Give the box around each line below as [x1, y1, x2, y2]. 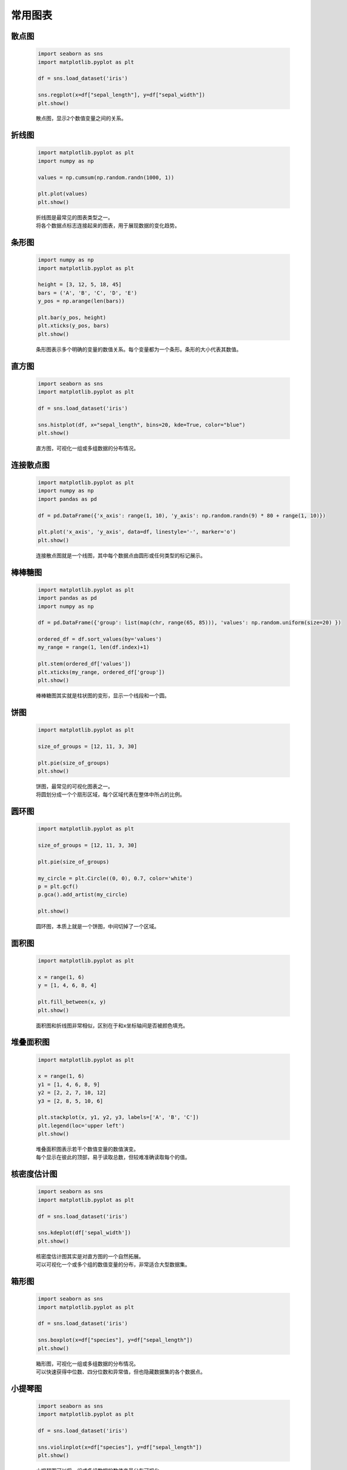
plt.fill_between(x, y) [38, 998, 107, 1005]
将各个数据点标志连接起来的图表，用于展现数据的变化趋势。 [36, 222, 180, 229]
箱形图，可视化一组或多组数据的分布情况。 [36, 1360, 139, 1367]
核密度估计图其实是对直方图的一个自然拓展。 [36, 1253, 144, 1259]
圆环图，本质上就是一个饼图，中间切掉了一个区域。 [36, 923, 160, 930]
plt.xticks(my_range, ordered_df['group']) [38, 669, 166, 676]
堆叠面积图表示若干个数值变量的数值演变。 [36, 1146, 139, 1152]
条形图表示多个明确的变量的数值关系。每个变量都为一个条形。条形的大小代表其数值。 [36, 346, 242, 353]
